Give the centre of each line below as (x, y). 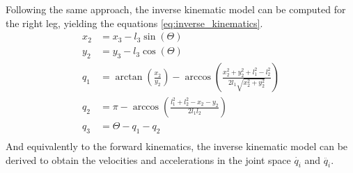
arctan (129, 77)
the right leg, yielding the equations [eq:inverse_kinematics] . (134, 23)
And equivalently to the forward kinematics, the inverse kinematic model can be (177, 146)
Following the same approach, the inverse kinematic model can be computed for (176, 9)
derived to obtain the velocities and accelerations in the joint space (148, 159)
